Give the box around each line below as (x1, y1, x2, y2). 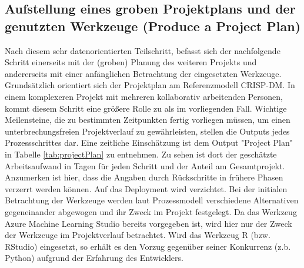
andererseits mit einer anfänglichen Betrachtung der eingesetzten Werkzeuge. (5, 67, 282, 79)
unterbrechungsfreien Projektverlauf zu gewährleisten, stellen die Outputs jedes (5, 125, 290, 137)
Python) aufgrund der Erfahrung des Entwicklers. (5, 252, 183, 264)
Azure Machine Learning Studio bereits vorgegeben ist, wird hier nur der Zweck (5, 217, 292, 229)
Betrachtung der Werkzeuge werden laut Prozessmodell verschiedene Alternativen (5, 194, 299, 206)
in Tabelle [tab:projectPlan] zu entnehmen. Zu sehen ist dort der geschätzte (5, 148, 277, 160)
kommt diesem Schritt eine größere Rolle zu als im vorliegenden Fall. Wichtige (5, 102, 287, 114)
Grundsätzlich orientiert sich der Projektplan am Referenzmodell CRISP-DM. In (5, 79, 295, 91)
